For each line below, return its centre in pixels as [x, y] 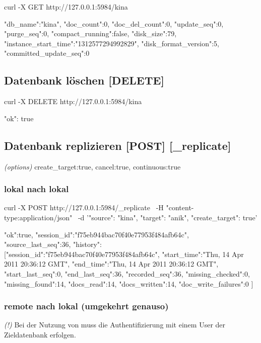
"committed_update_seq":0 [47, 53]
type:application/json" [38, 217]
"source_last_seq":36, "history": [53, 244]
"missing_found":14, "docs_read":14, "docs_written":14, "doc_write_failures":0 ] [129, 283]
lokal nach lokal [37, 189]
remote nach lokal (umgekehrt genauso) [86, 306]
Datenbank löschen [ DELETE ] [84, 80]
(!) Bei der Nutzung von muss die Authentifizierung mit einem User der [115, 325]
